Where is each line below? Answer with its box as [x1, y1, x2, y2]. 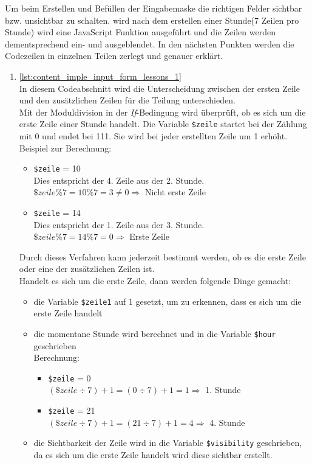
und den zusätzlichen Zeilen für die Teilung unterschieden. [19, 94, 236, 106]
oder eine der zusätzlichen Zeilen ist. [19, 262, 155, 275]
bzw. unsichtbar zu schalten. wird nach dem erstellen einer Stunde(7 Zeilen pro [5, 13, 299, 26]
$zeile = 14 [33, 206, 81, 219]
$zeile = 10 [33, 162, 81, 175]
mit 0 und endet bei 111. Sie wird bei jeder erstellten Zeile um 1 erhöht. [19, 130, 288, 142]
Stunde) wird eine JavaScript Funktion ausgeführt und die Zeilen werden [5, 26, 276, 38]
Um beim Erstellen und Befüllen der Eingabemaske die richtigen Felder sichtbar [5, 2, 302, 14]
